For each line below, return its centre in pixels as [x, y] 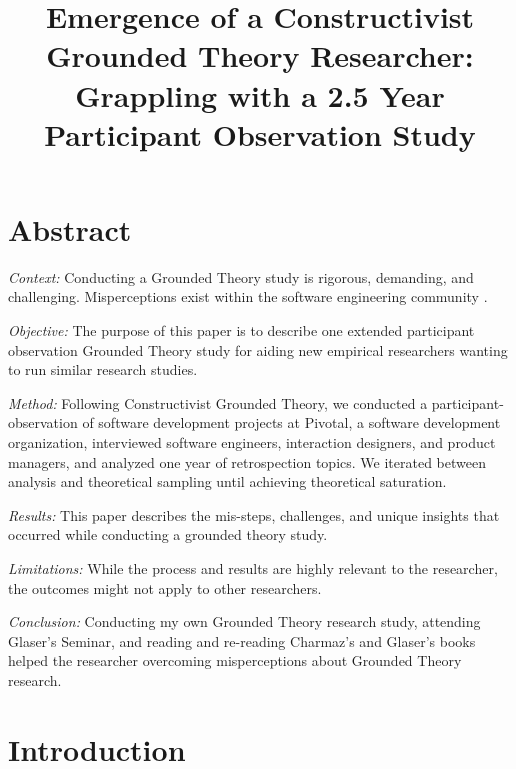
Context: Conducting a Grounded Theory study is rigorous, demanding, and [241, 276]
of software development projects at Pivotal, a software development [291, 422]
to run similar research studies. [103, 369]
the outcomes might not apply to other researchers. [165, 587]
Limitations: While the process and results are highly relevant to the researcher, [253, 568]
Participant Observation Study [260, 133]
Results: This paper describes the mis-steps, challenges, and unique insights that [254, 514]
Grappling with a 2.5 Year [260, 94]
